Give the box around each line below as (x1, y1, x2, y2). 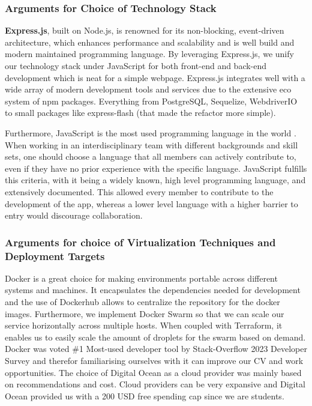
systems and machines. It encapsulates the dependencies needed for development (5, 283, 301, 296)
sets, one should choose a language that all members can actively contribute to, (5, 150, 296, 163)
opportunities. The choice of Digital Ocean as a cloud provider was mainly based (5, 366, 302, 378)
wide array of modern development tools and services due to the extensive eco (5, 83, 292, 95)
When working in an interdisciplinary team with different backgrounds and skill (5, 138, 298, 151)
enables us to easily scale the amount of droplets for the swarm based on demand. (5, 330, 306, 343)
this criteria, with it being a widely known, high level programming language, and (5, 174, 306, 186)
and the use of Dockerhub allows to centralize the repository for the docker (5, 295, 280, 308)
